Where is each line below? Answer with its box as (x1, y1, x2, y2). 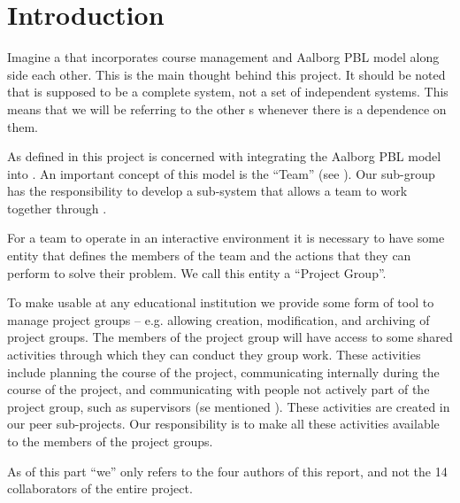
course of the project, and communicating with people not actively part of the (7, 380, 430, 399)
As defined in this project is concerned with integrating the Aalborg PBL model (7, 147, 441, 166)
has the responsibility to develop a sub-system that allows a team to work (7, 182, 408, 200)
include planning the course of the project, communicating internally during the (7, 362, 440, 381)
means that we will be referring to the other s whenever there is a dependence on (7, 99, 447, 118)
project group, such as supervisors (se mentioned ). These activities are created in (7, 397, 450, 415)
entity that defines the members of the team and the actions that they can (7, 246, 411, 265)
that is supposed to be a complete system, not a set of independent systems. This (7, 82, 448, 101)
